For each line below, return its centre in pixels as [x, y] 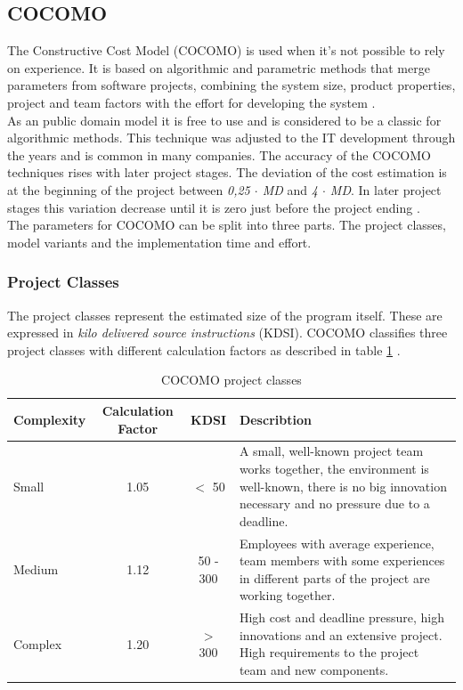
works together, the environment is [334, 468]
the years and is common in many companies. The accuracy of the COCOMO [219, 154]
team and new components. [314, 669]
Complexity [50, 419]
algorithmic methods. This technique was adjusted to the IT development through [231, 138]
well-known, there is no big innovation [343, 486]
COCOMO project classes [231, 380]
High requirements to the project [329, 652]
